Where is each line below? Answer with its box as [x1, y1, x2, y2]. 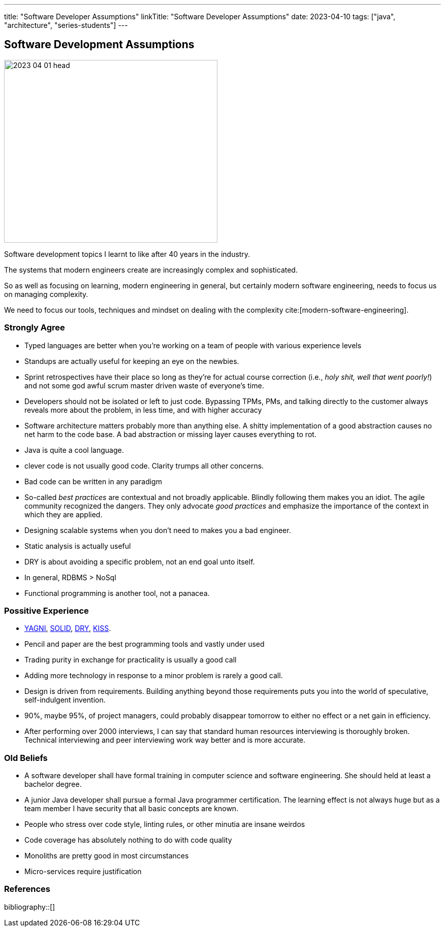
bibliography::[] [4, 902, 55, 911]
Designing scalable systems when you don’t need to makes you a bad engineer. [24, 525, 291, 535]
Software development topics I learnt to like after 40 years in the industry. [4, 249, 250, 258]
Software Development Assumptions [4, 38, 195, 51]
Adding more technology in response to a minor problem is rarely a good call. [24, 671, 283, 680]
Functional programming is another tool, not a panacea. [24, 588, 210, 597]
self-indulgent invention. [24, 695, 106, 705]
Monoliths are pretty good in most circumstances [24, 851, 189, 860]
